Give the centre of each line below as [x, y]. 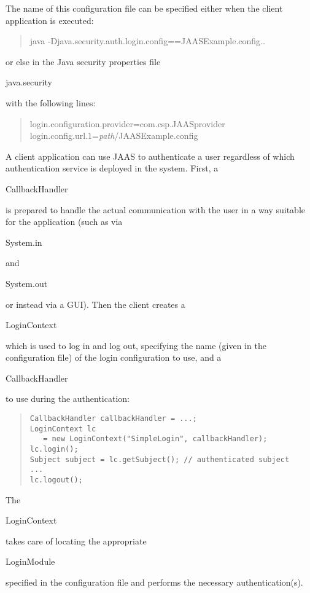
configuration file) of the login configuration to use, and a [114, 357]
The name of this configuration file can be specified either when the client [144, 8]
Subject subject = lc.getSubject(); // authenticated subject [160, 459]
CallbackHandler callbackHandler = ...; [113, 419]
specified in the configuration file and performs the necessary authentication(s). [154, 582]
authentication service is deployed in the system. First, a [112, 168]
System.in [24, 242]
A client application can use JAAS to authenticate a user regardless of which [150, 156]
